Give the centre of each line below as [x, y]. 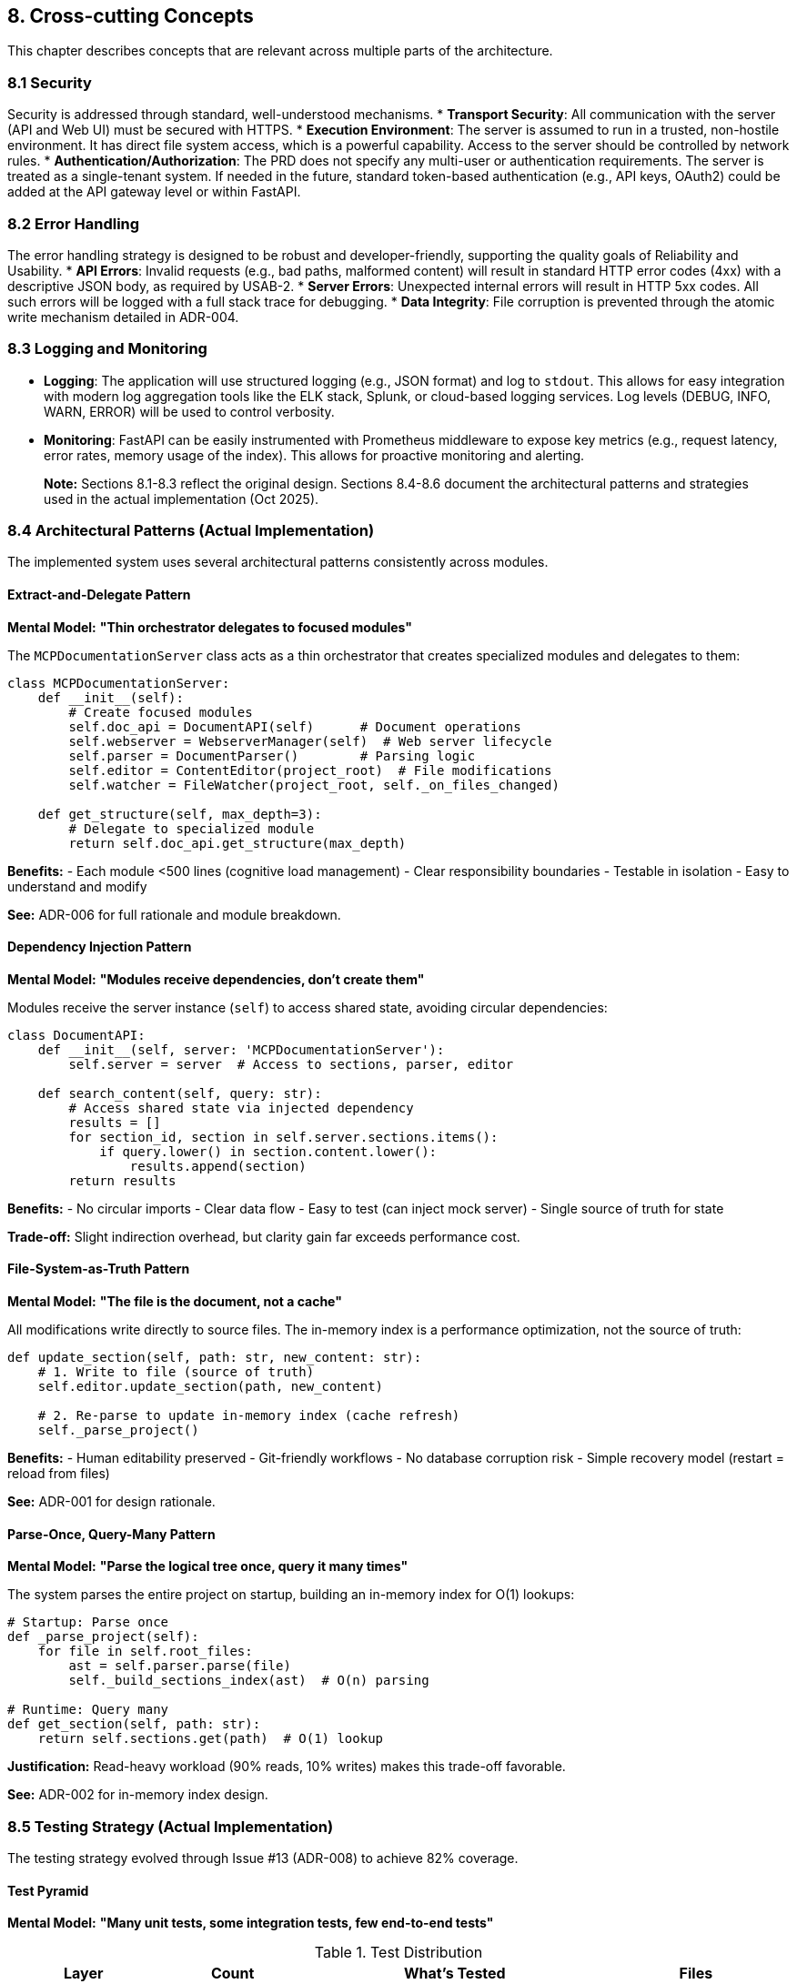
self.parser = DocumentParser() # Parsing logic [272, 755]
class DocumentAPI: [76, 1035]
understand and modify [77, 886]
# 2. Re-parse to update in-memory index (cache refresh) [249, 1416]
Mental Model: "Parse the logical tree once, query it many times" [208, 1566]
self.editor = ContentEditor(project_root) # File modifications [310, 770]
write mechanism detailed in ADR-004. [123, 317]
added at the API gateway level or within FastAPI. [154, 192]
